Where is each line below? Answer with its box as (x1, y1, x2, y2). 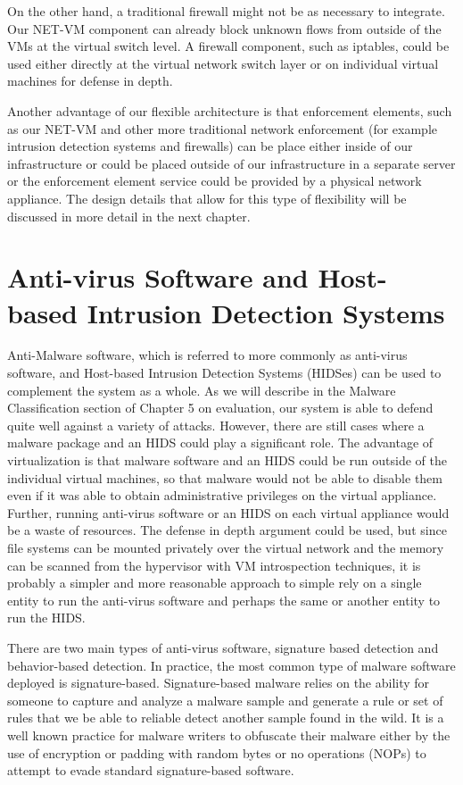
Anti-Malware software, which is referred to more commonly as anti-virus (7, 346, 408, 364)
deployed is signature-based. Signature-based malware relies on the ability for (7, 673, 430, 692)
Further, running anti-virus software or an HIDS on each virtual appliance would (7, 503, 450, 522)
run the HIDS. (7, 608, 86, 627)
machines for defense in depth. (7, 71, 173, 90)
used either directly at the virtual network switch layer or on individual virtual (7, 54, 439, 72)
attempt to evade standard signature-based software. (7, 761, 294, 780)
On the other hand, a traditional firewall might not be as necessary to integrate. (7, 2, 445, 20)
